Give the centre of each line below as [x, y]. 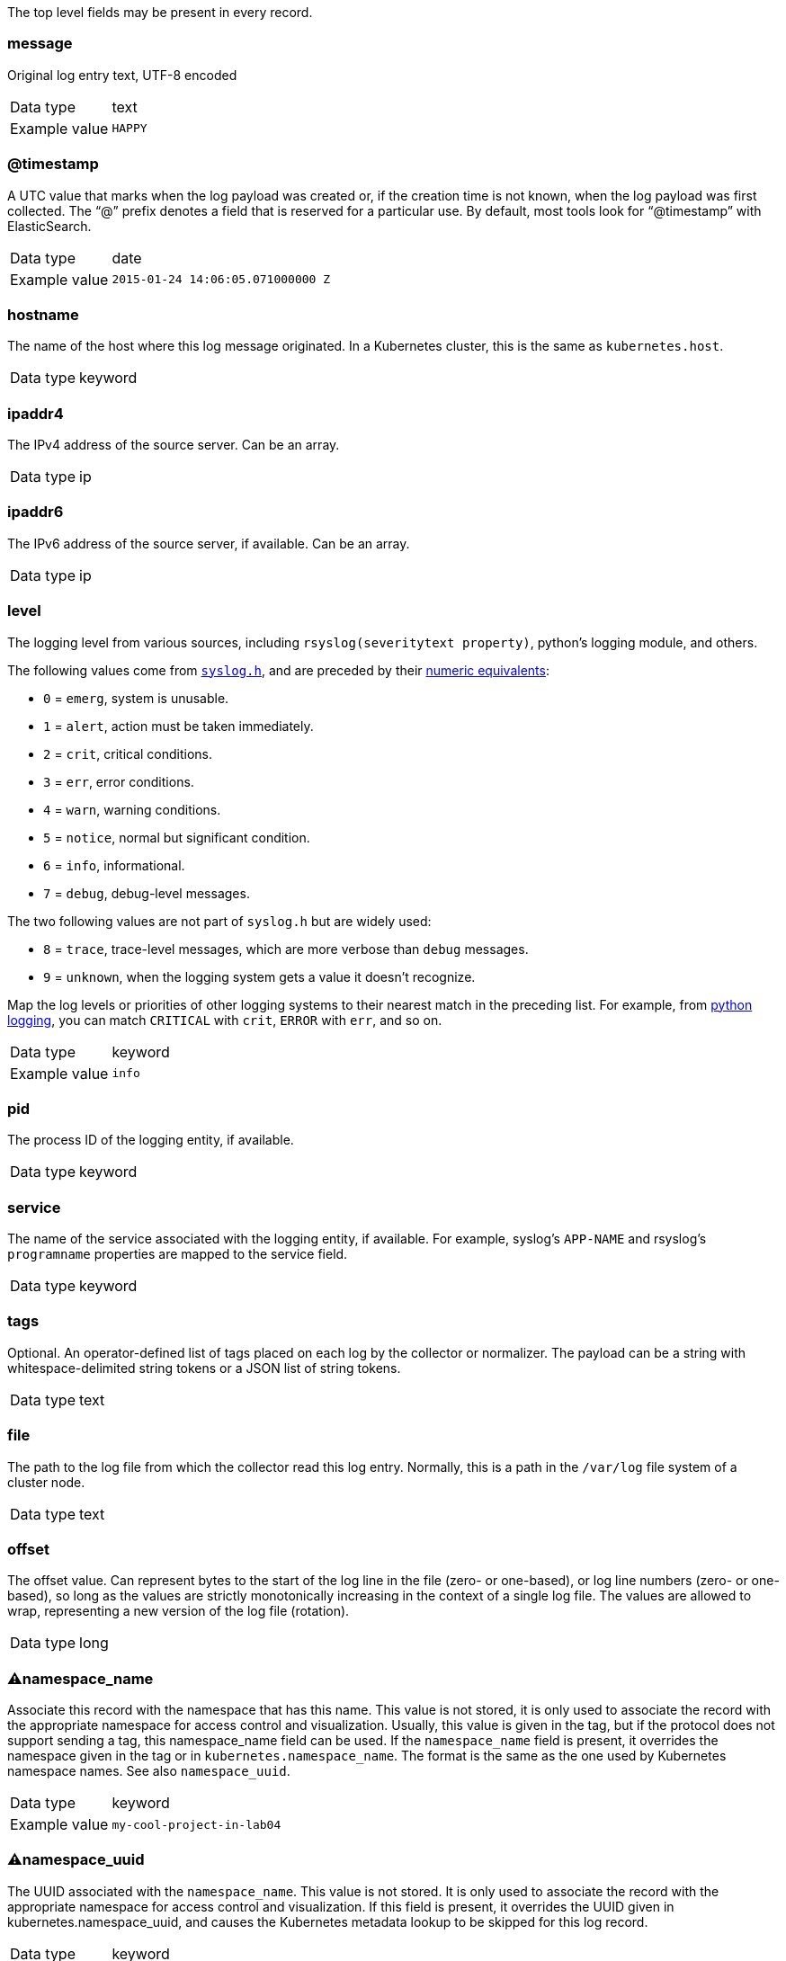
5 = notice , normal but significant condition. [177, 837]
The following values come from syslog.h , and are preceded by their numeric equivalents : [278, 670]
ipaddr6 [36, 512]
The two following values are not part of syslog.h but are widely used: [219, 921]
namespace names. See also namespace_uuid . [149, 1771]
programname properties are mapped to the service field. [178, 1254]
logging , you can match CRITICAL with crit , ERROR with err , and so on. [225, 1020]
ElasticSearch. [49, 226]
